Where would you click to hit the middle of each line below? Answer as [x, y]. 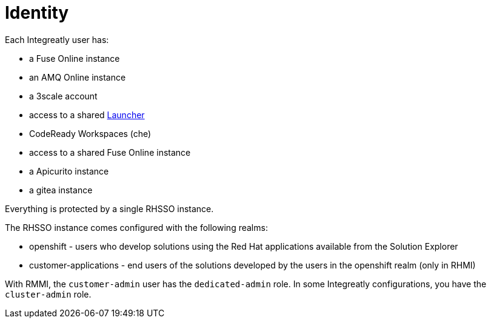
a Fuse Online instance [75, 58]
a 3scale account [63, 96]
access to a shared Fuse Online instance [110, 152]
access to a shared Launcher [87, 115]
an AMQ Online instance [78, 77]
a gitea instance [61, 190]
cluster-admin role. [48, 294]
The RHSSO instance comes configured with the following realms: [136, 227]
